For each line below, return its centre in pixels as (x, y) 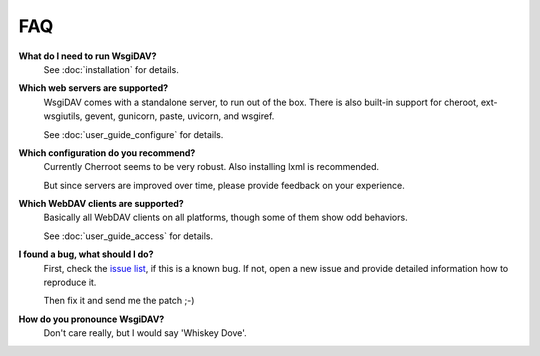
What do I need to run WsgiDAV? (87, 56)
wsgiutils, (63, 116)
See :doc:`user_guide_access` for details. (128, 236)
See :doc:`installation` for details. (111, 69)
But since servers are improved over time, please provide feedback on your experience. (224, 185)
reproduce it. (70, 282)
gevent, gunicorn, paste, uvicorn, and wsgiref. (179, 116)
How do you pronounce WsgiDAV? (91, 319)
